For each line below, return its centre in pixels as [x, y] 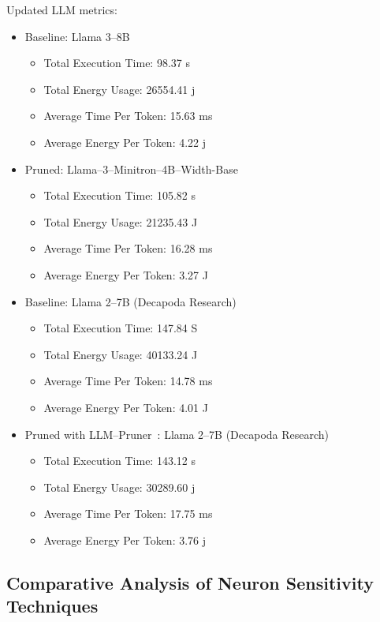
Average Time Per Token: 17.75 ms [128, 513]
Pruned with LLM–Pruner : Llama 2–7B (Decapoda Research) [177, 434]
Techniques [52, 606]
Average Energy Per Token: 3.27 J [126, 274]
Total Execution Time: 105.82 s [119, 195]
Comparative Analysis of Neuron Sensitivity [190, 582]
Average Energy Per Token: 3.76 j [125, 540]
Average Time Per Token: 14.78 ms [128, 381]
